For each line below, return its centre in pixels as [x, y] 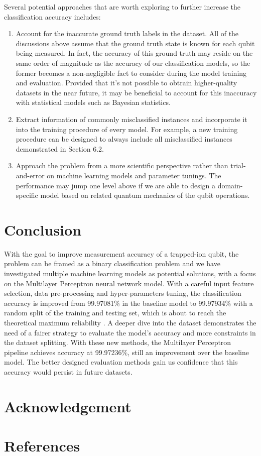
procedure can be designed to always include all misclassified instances [124, 139]
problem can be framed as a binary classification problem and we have [112, 263]
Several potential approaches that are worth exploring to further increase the [122, 7]
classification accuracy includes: [52, 16]
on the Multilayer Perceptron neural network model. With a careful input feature [129, 283]
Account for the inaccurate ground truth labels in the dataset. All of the [127, 33]
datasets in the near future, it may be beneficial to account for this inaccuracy [136, 92]
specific [27, 195]
